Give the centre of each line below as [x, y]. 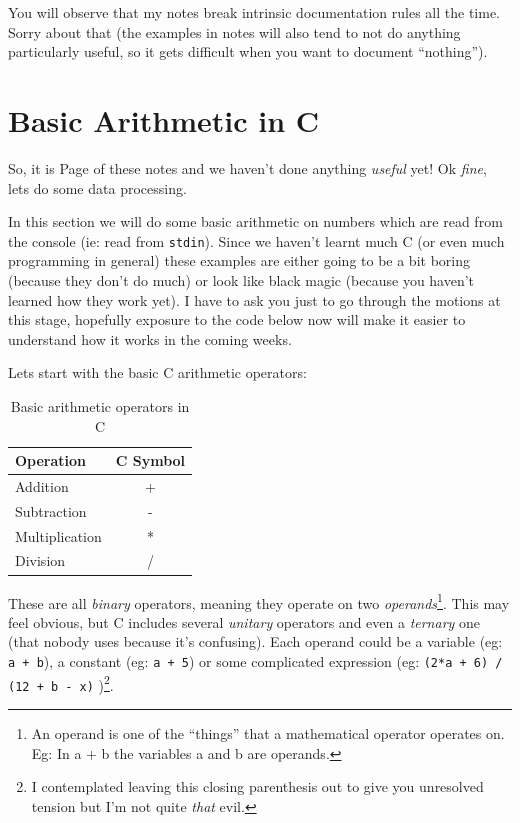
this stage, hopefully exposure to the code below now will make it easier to [237, 319]
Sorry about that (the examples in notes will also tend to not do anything [234, 31]
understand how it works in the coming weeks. [150, 338]
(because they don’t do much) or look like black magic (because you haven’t [241, 279]
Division [40, 560]
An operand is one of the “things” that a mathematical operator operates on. [268, 732]
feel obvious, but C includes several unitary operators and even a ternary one [244, 621]
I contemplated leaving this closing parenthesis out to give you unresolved [257, 786]
